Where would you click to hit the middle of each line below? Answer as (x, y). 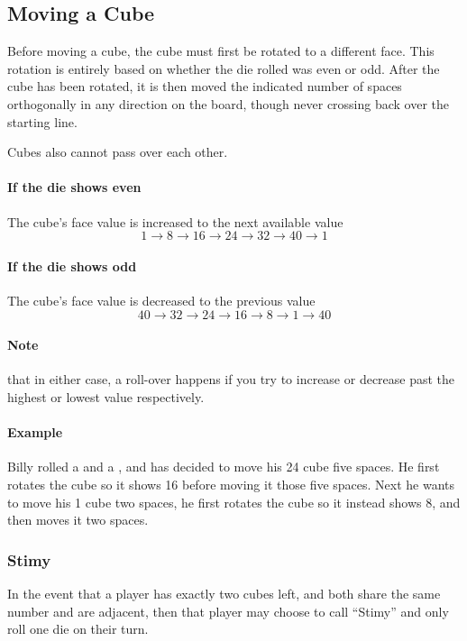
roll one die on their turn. (78, 629)
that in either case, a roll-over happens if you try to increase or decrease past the (231, 379)
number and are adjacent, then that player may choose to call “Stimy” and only (228, 611)
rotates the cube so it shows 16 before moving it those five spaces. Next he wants (231, 484)
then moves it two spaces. (78, 520)
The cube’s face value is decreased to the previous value (161, 300)
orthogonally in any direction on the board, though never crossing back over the (229, 103)
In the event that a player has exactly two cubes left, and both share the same (224, 593)
